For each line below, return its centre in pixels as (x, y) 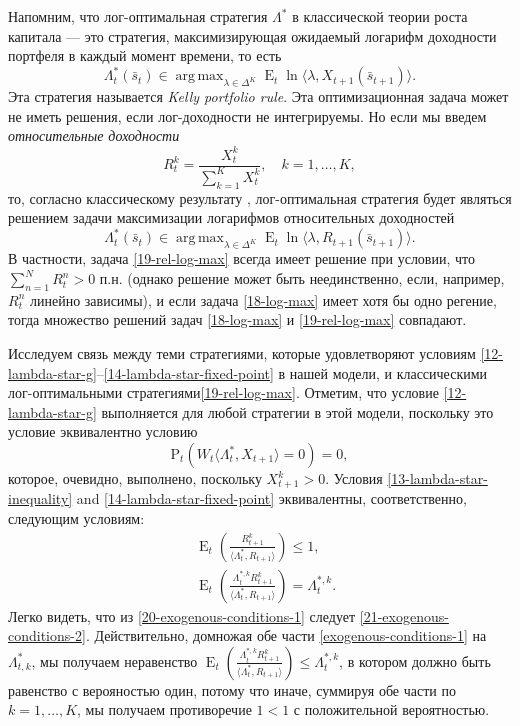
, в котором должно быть (415, 660)
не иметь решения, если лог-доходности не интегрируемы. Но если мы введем (247, 115)
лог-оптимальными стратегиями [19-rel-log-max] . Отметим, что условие (223, 392)
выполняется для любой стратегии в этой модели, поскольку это (297, 411)
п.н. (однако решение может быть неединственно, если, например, (302, 278)
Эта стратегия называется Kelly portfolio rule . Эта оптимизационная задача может (258, 96)
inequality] (40, 498)
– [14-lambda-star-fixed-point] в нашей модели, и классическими (292, 372)
